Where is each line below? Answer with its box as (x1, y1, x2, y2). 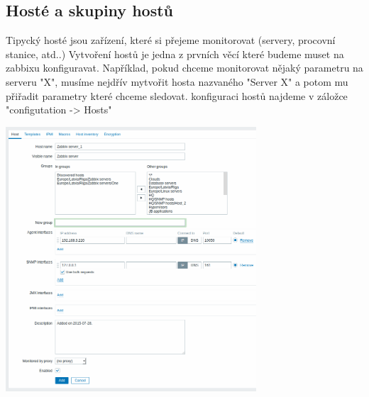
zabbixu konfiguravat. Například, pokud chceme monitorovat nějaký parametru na (6, 60, 363, 75)
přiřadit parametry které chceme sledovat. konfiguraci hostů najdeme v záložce (6, 88, 348, 103)
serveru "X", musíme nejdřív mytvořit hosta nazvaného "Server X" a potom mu (6, 74, 348, 89)
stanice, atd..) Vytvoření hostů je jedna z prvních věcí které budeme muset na (6, 46, 344, 61)
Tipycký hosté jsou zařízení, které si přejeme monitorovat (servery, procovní (6, 33, 336, 47)
